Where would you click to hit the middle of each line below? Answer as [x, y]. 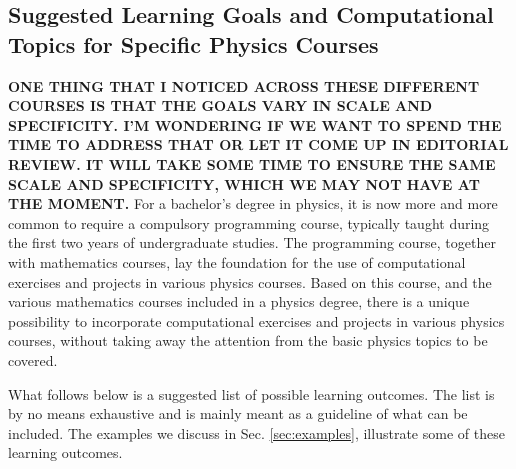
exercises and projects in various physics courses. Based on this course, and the [250, 281]
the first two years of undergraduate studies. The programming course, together [252, 242]
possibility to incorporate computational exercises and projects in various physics [256, 320]
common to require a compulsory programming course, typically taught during [249, 222]
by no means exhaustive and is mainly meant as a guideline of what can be [238, 413]
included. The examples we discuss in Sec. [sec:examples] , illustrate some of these [256, 432]
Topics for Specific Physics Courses [193, 43]
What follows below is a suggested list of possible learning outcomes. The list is [251, 393]
